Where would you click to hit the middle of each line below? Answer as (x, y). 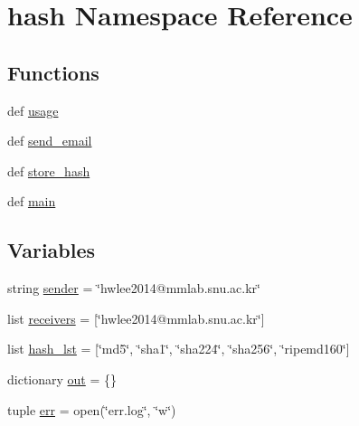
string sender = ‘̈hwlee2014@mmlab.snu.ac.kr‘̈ (134, 288)
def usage (33, 110)
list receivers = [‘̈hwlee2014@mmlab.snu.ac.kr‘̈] (136, 318)
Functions (53, 72)
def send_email (50, 141)
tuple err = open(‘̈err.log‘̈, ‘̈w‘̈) (92, 409)
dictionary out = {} (62, 379)
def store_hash (49, 170)
